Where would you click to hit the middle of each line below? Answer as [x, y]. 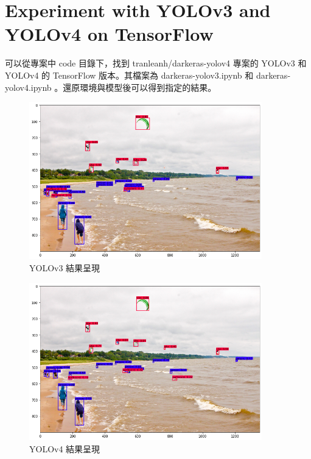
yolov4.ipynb [28, 87]
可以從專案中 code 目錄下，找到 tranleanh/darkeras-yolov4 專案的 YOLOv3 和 [156, 63]
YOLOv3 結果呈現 [65, 268]
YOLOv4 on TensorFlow [109, 34]
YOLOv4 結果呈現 [65, 448]
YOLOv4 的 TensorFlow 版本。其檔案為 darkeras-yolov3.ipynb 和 [129, 75]
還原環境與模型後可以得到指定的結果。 [140, 87]
